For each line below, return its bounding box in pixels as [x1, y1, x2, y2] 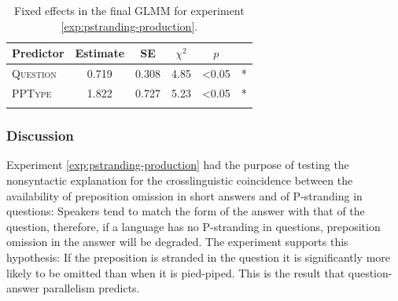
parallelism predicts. [42, 280, 140, 296]
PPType [12, 84, 52, 101]
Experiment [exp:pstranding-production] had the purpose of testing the [6, 156, 349, 173]
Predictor [12, 45, 64, 61]
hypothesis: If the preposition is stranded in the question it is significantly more [6, 249, 391, 265]
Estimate [75, 45, 125, 61]
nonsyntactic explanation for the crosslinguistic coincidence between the [6, 172, 353, 189]
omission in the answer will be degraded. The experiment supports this [6, 233, 348, 250]
